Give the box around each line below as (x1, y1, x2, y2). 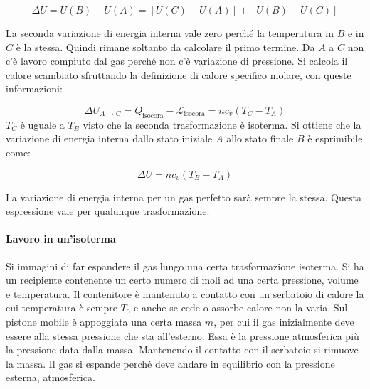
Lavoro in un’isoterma (6, 231, 116, 246)
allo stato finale (226, 131, 294, 146)
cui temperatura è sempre (6, 300, 117, 315)
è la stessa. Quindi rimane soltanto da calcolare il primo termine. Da (16, 39, 315, 54)
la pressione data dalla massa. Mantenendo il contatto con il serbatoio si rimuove (6, 342, 359, 357)
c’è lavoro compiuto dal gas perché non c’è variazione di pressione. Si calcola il (6, 53, 348, 68)
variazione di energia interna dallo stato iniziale (6, 131, 213, 146)
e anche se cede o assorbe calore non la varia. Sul (134, 300, 348, 315)
